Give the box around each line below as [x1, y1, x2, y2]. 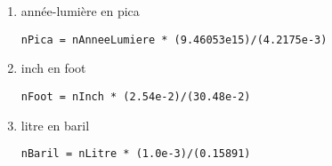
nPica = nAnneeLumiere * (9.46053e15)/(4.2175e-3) [20, 33, 328, 46]
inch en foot [20, 59, 86, 77]
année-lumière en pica [20, 2, 140, 20]
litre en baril [20, 115, 90, 134]
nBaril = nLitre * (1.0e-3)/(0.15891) [20, 147, 251, 161]
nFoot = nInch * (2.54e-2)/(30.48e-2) [20, 90, 251, 103]
